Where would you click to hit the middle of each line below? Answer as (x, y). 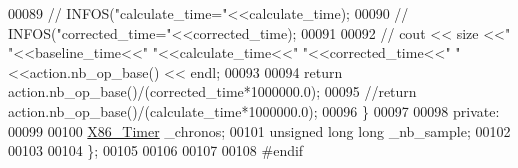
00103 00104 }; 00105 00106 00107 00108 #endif (156, 150)
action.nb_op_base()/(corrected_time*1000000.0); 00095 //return (212, 91)
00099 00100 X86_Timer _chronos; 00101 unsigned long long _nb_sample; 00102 (259, 130)
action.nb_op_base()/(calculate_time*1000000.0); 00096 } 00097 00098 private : (254, 110)
